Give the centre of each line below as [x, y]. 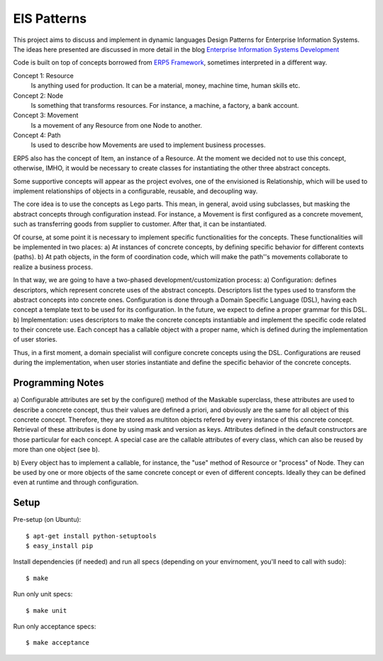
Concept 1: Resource [44, 75]
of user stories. [35, 339]
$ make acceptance [58, 643]
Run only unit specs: [43, 594]
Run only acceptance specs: [55, 626]
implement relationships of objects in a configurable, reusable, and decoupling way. [135, 191]
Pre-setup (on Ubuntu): [47, 520]
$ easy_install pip [60, 546]
